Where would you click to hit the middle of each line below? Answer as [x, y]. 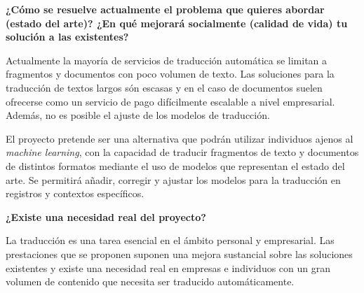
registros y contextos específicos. [75, 193]
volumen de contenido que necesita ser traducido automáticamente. [150, 281]
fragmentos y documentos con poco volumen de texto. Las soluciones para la [170, 74]
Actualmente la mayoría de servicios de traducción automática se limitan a [167, 60]
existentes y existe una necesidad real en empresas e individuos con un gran [168, 267]
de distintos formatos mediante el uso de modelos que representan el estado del [175, 165]
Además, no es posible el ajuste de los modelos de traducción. [138, 115]
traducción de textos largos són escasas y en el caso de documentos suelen [164, 87]
